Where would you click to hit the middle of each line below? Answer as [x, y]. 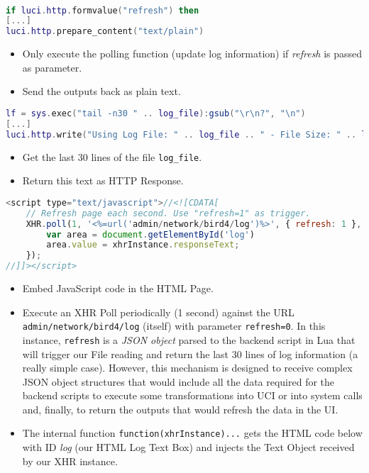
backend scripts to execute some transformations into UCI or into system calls [192, 395]
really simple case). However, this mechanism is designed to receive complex [187, 368]
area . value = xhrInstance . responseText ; [143, 245]
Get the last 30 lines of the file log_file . [112, 156]
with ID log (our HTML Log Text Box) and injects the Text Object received [188, 447]
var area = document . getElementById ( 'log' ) [150, 234]
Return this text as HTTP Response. [103, 180]
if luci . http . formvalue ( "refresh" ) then [103, 10]
